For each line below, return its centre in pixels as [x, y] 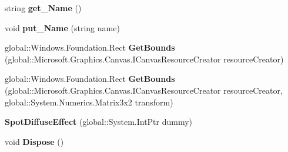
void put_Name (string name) [62, 27]
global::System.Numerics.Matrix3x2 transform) [89, 102]
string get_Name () [43, 8]
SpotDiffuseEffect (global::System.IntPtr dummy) [99, 122]
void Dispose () [34, 141]
